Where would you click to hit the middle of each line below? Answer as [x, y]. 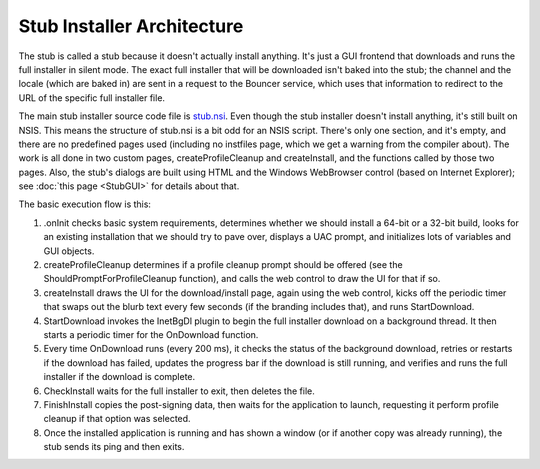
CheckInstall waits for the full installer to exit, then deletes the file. [179, 391]
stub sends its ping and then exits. [114, 447]
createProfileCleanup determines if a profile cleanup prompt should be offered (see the [223, 265]
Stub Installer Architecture [131, 26]
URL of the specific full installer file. [91, 97]
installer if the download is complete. [119, 377]
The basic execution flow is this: [85, 204]
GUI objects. [69, 251]
